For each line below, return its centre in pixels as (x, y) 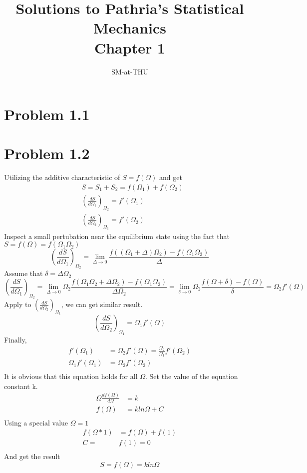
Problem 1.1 (47, 114)
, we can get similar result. (102, 304)
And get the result (32, 456)
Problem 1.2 (47, 153)
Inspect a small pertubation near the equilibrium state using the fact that (117, 236)
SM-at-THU (130, 71)
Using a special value (36, 422)
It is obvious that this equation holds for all (71, 376)
